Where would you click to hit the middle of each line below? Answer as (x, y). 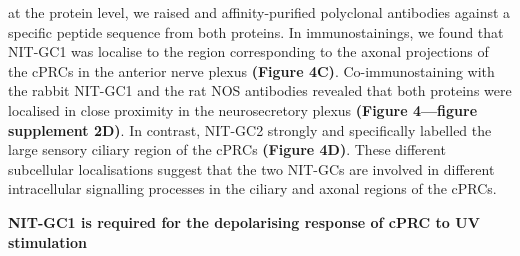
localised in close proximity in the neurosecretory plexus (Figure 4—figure (243, 109)
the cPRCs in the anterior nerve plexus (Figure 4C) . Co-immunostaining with (251, 70)
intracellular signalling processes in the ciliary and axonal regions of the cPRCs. (252, 188)
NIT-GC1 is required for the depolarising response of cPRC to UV (244, 221)
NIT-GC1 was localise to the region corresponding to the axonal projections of (248, 51)
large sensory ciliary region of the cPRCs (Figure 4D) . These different (227, 149)
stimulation (48, 241)
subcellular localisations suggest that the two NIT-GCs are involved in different (251, 168)
